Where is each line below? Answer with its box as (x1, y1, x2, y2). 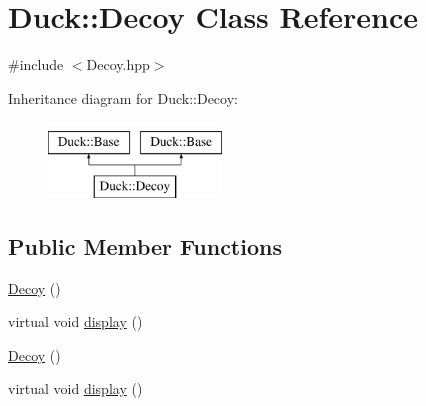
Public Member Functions (8, 230, 282, 261)
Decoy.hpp (86, 54, 150, 75)
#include (8, 54, 64, 75)
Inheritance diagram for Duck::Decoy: (8, 87, 238, 108)
